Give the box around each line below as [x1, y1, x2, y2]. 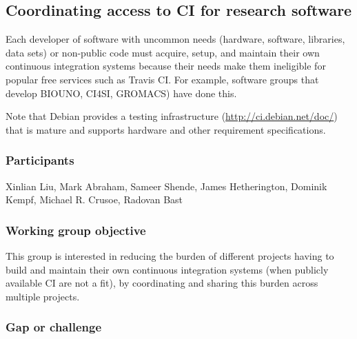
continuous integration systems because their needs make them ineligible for [6, 59, 326, 73]
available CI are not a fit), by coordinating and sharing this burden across [6, 276, 318, 290]
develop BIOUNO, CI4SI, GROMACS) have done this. [6, 85, 237, 100]
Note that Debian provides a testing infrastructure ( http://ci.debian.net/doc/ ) [6, 109, 338, 123]
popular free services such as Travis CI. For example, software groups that [6, 72, 319, 86]
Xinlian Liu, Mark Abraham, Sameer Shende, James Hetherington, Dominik [6, 178, 327, 193]
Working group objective [6, 221, 146, 238]
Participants [6, 152, 74, 169]
